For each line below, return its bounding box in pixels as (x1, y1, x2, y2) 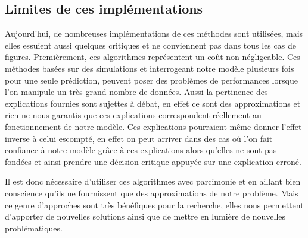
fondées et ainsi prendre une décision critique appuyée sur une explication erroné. (5, 155, 301, 167)
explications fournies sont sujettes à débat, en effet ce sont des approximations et (5, 97, 301, 109)
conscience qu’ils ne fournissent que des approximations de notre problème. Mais (5, 186, 298, 199)
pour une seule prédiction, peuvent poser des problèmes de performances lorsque (5, 74, 298, 86)
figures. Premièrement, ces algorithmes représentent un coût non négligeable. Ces (5, 50, 300, 63)
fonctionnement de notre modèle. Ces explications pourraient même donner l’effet (5, 120, 302, 132)
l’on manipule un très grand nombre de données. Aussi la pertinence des (5, 85, 268, 98)
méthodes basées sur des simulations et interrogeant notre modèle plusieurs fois (5, 62, 294, 74)
